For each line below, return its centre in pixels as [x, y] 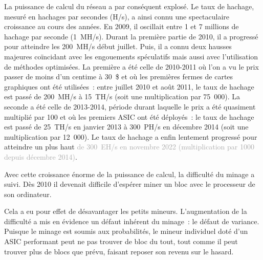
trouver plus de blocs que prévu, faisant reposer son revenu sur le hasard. [119, 251]
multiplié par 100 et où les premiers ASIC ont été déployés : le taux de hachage [129, 116]
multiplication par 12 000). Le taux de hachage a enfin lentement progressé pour [131, 136]
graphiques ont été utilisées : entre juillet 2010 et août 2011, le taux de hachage [129, 86]
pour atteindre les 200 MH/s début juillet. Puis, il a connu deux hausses [118, 46]
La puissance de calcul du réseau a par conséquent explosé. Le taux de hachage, [129, 6]
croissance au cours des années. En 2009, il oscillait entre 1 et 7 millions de [122, 26]
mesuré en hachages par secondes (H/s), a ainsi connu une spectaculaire [117, 16]
